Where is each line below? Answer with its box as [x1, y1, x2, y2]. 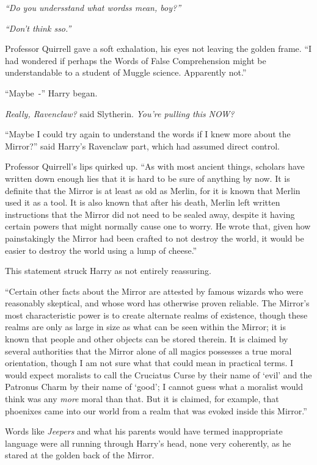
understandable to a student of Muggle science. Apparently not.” [5, 66, 247, 79]
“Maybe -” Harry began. [5, 86, 98, 99]
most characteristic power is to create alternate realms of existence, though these [5, 308, 308, 321]
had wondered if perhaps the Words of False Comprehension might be [5, 54, 266, 67]
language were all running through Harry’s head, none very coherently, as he [5, 436, 291, 449]
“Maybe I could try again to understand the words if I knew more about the [5, 128, 291, 140]
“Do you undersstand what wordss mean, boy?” [5, 1, 181, 13]
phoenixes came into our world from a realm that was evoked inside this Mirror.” [5, 404, 307, 417]
